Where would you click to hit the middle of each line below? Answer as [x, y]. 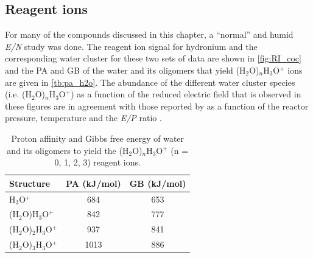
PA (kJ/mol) [93, 183]
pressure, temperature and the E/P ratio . [83, 118]
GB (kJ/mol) [158, 183]
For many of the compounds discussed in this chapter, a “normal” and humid [149, 34]
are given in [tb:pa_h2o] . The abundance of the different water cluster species [150, 82]
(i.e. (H [18, 94]
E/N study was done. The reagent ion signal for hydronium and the [131, 46]
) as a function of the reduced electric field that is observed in [186, 94]
